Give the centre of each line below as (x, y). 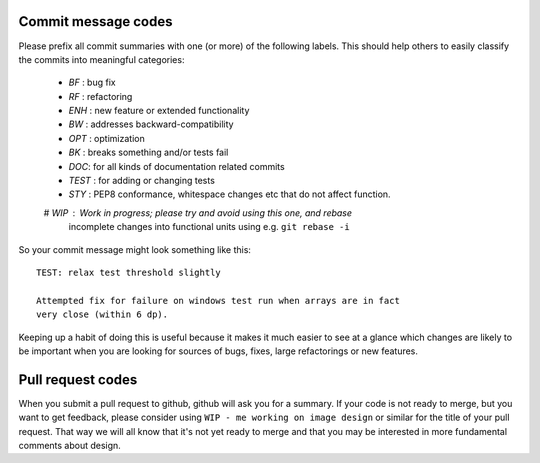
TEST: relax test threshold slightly (129, 272)
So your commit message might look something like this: (135, 249)
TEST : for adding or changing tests (141, 181)
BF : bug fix (92, 82)
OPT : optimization (106, 138)
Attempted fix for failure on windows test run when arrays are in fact (218, 300)
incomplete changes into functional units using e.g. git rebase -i (209, 227)
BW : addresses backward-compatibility (151, 124)
